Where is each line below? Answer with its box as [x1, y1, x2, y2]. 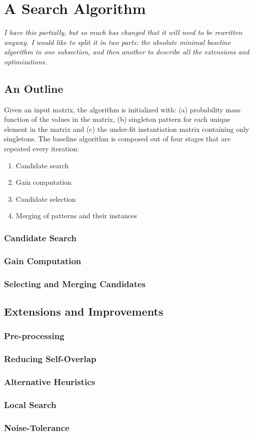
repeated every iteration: [4, 143, 79, 154]
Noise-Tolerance [4, 421, 69, 434]
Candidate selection [15, 193, 76, 204]
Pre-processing [4, 330, 64, 342]
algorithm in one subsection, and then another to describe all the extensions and [4, 46, 249, 57]
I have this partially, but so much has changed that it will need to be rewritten [4, 27, 242, 37]
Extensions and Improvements [4, 303, 163, 319]
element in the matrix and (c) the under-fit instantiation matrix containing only [4, 123, 249, 134]
